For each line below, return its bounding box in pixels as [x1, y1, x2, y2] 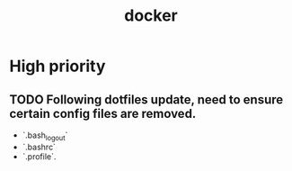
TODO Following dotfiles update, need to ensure [9, 92, 284, 107]
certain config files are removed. [9, 105, 197, 121]
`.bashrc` [22, 141, 57, 152]
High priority [9, 56, 106, 76]
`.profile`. [22, 150, 57, 162]
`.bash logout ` [22, 130, 68, 142]
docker [124, 5, 178, 26]
